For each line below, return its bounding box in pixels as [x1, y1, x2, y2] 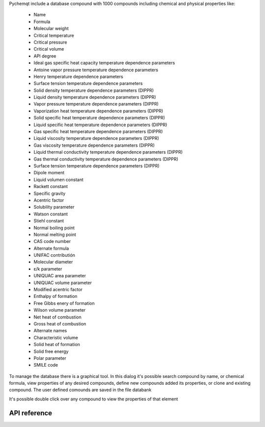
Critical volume [33, 46, 64, 52]
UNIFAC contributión [33, 252, 76, 258]
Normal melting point [33, 231, 76, 238]
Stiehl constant [33, 218, 64, 224]
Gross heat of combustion [33, 320, 86, 326]
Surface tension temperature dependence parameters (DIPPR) [33, 162, 159, 169]
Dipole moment [33, 170, 65, 176]
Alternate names [33, 328, 67, 334]
